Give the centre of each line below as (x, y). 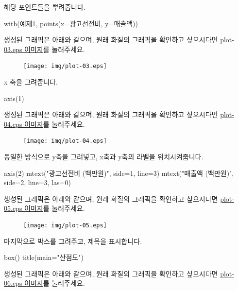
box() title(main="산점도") (44, 257)
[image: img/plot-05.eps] (65, 226)
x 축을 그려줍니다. (31, 82)
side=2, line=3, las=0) (37, 182)
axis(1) (14, 98)
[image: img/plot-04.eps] (65, 141)
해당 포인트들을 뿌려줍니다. (45, 7)
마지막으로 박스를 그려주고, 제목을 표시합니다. (73, 241)
